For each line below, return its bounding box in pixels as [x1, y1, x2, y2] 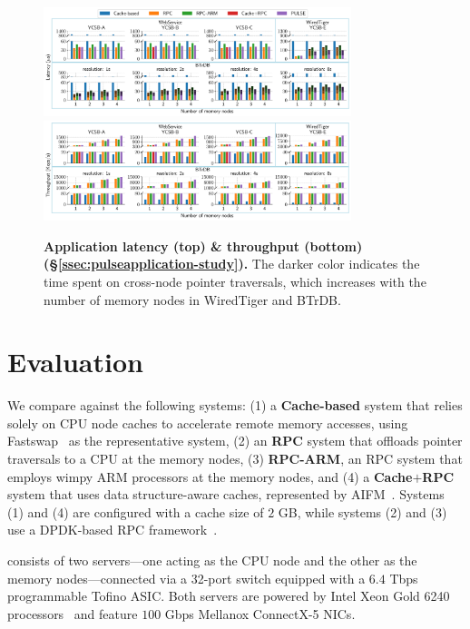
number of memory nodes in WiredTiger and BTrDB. [44, 290, 341, 309]
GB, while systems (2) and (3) [278, 502, 447, 521]
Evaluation [7, 343, 143, 380]
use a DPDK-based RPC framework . [7, 520, 218, 539]
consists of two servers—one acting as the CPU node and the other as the [7, 550, 417, 569]
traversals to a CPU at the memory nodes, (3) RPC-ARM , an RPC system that [7, 449, 463, 467]
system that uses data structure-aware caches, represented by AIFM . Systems [7, 485, 445, 504]
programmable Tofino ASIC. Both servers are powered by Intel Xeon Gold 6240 [7, 586, 450, 605]
